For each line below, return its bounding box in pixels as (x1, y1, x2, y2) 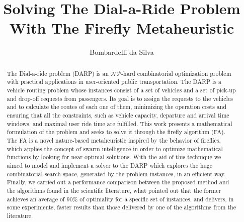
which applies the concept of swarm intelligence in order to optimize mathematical (7, 144, 223, 153)
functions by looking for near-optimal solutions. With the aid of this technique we (7, 153, 221, 161)
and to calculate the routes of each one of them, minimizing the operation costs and (7, 102, 227, 111)
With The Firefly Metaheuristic (9, 18, 234, 38)
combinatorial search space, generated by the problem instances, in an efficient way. (7, 169, 226, 178)
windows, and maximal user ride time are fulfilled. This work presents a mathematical (7, 119, 232, 128)
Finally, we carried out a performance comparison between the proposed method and (7, 178, 229, 186)
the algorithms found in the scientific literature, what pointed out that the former (7, 186, 221, 194)
